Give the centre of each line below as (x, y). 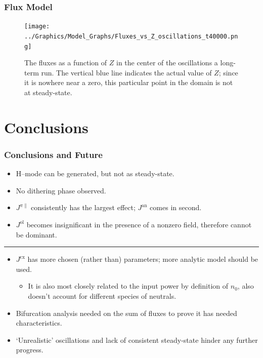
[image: (37, 27)
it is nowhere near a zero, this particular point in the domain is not (129, 82)
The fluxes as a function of (66, 63)
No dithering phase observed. (61, 190)
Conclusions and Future (53, 154)
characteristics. (39, 323)
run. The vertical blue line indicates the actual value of (126, 72)
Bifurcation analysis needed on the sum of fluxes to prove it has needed (126, 313)
